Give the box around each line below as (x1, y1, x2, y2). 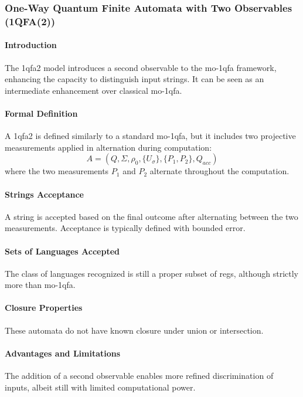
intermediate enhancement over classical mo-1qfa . (5, 84, 182, 96)
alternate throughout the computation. (149, 165, 290, 177)
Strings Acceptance (5, 188, 84, 200)
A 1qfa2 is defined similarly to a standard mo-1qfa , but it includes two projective (5, 130, 296, 142)
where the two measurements (5, 165, 109, 177)
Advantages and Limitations (5, 347, 121, 359)
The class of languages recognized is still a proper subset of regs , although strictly (5, 267, 298, 279)
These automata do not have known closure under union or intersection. (5, 324, 264, 336)
